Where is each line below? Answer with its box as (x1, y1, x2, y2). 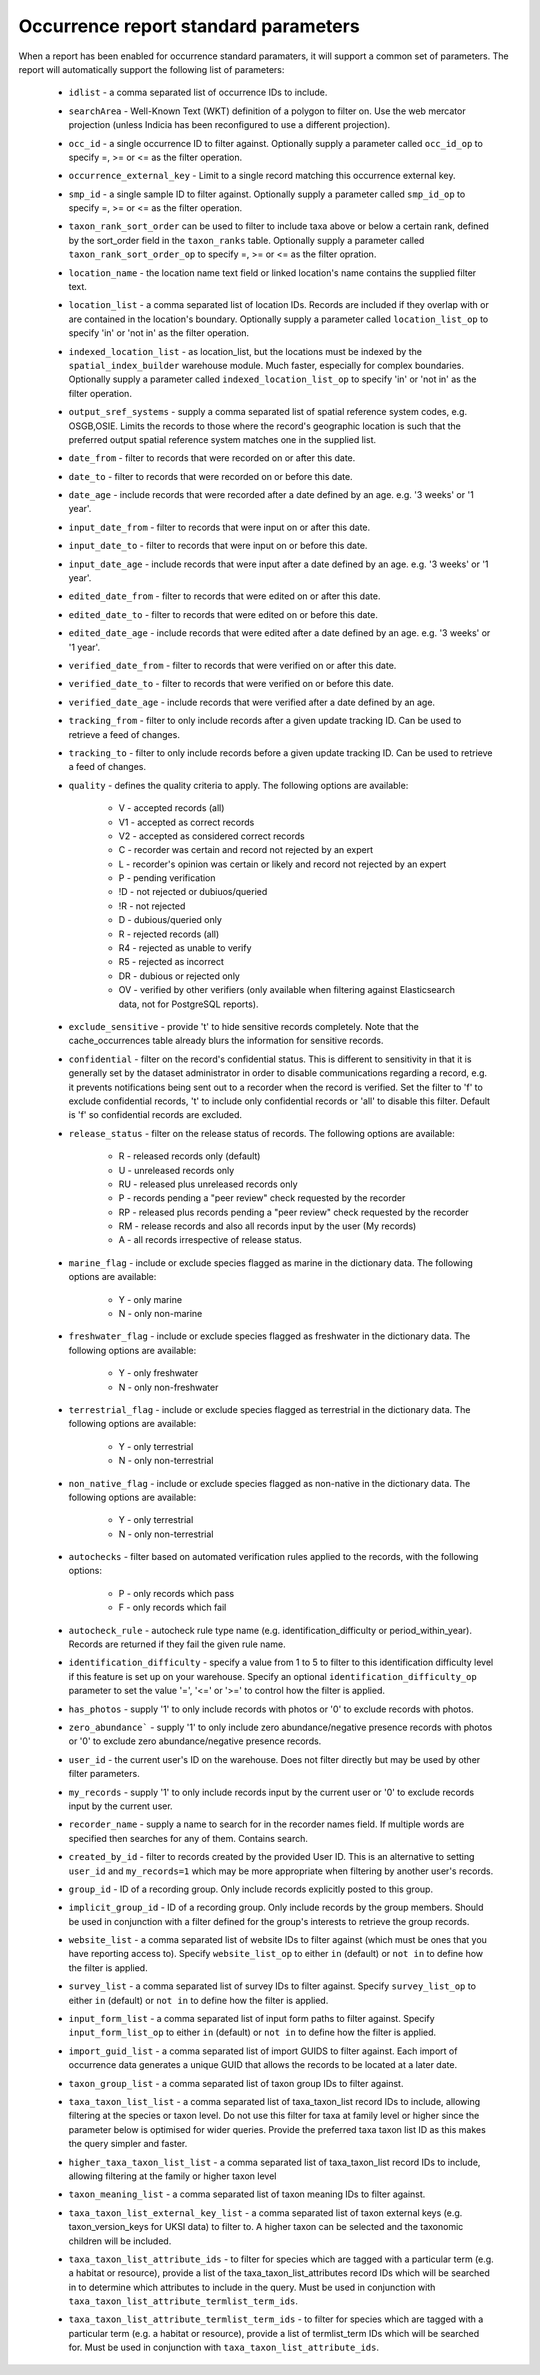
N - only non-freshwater (118, 1381, 219, 1393)
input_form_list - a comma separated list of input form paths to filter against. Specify (68, 2013, 435, 2025)
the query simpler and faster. (68, 2138, 188, 2150)
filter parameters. (68, 1768, 140, 1780)
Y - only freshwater (118, 1367, 199, 1379)
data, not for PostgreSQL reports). (118, 998, 259, 1010)
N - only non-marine (118, 1308, 203, 1320)
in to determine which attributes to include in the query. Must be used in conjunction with (68, 2281, 436, 2293)
